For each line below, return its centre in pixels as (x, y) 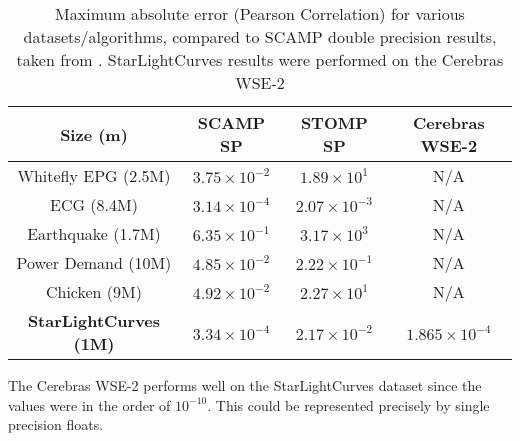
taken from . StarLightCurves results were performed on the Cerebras (260, 59)
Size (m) (94, 134)
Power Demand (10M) (94, 262)
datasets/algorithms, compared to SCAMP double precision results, (260, 36)
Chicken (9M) (93, 291)
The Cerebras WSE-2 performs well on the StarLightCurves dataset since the (245, 385)
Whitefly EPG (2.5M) (94, 175)
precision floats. (56, 424)
